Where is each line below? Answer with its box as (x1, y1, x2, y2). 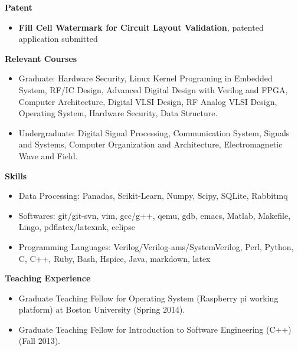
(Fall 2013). (18, 334, 61, 347)
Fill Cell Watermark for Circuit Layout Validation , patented (18, 21, 264, 33)
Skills (5, 169, 27, 182)
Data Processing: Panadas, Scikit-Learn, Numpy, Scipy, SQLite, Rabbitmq (18, 189, 288, 202)
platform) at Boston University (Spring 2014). (18, 303, 185, 316)
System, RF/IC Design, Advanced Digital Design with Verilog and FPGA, (18, 83, 288, 96)
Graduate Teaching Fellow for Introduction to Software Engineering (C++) (18, 323, 292, 335)
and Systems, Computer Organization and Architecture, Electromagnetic (18, 138, 283, 150)
